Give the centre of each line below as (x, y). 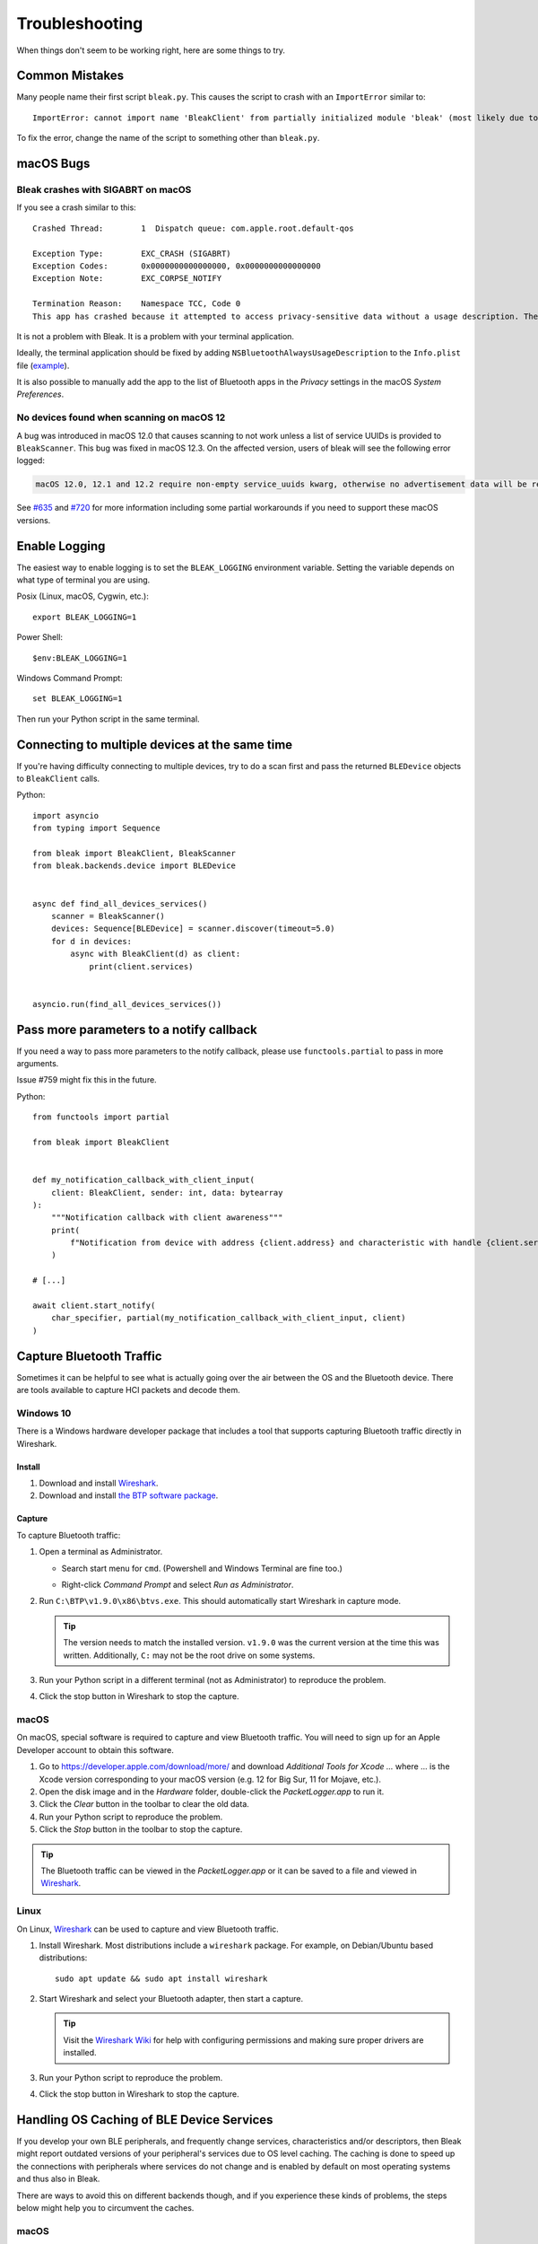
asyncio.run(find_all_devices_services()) (127, 1004)
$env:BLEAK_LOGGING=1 (80, 658)
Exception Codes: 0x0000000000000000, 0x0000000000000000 (177, 266)
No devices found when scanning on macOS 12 (121, 417)
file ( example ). (43, 365)
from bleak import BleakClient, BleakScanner (134, 854)
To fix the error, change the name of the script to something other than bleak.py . (168, 138)
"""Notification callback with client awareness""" (167, 1218)
